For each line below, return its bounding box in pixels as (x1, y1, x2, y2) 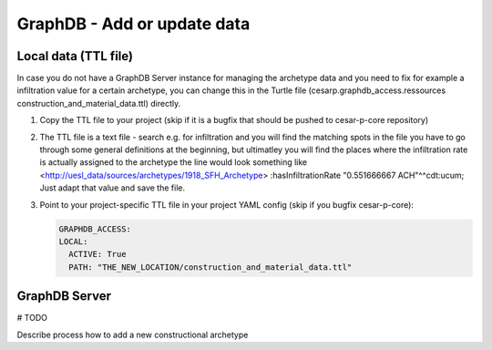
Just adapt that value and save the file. (39, 182, 186, 193)
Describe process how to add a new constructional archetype (16, 329, 249, 340)
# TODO (16, 313, 47, 324)
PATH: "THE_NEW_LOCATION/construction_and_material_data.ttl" (68, 262, 353, 273)
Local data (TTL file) (16, 48, 134, 64)
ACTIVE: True (68, 249, 127, 260)
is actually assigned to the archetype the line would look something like (39, 157, 308, 168)
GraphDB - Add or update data (16, 14, 251, 34)
